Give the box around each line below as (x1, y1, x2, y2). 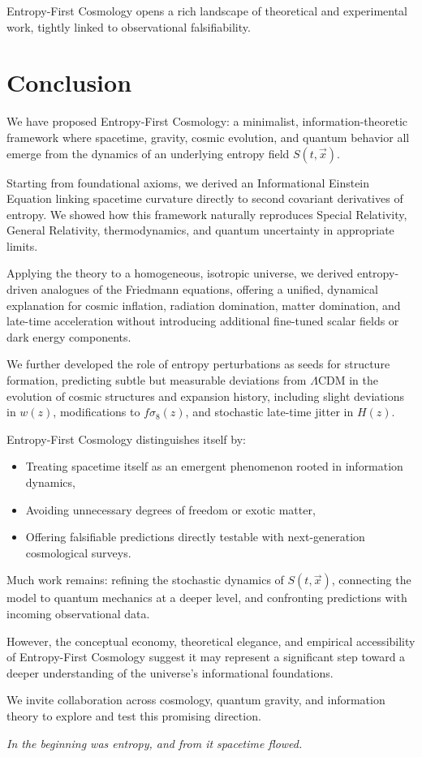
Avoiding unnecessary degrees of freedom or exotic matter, (25, 501, 316, 518)
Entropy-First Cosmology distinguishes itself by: (6, 430, 246, 447)
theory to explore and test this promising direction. (6, 707, 261, 724)
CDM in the (317, 372, 378, 389)
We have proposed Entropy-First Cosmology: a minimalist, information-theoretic (6, 113, 408, 130)
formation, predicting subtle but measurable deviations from (6, 372, 307, 389)
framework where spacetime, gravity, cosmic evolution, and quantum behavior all (6, 128, 410, 145)
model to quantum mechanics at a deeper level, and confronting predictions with (6, 589, 407, 606)
